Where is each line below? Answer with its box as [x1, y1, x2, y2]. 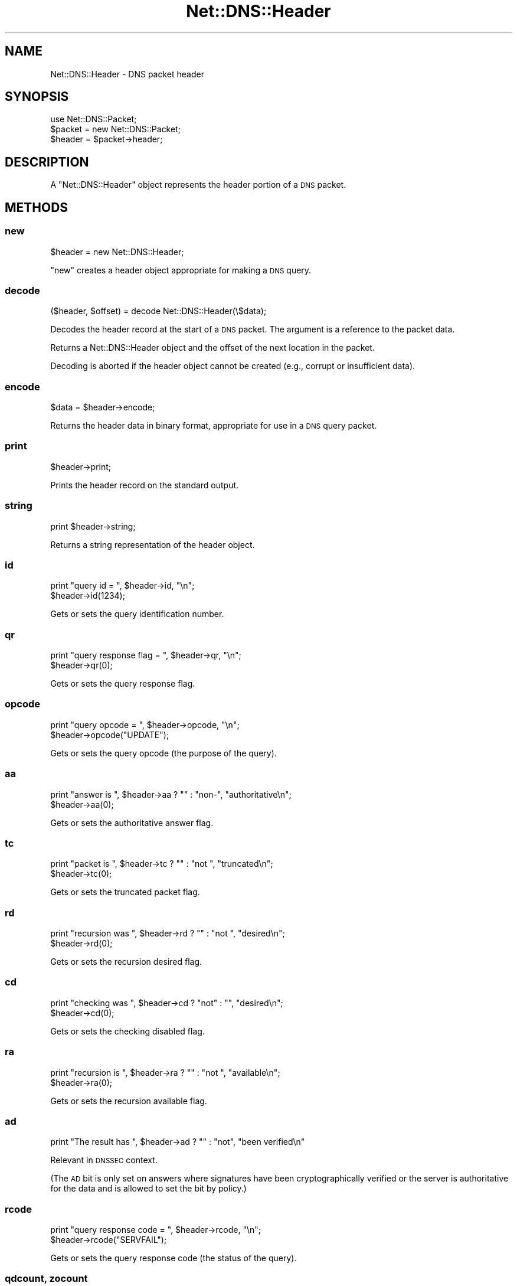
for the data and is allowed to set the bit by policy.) [50, 1183, 247, 1194]
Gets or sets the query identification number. [50, 609, 224, 619]
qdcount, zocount [5, 1272, 88, 1285]
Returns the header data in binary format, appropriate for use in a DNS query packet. [50, 420, 377, 430]
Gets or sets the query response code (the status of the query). [50, 1253, 297, 1263]
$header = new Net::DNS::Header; [50, 246, 184, 257]
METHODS [5, 200, 68, 215]
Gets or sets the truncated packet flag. [50, 887, 200, 897]
